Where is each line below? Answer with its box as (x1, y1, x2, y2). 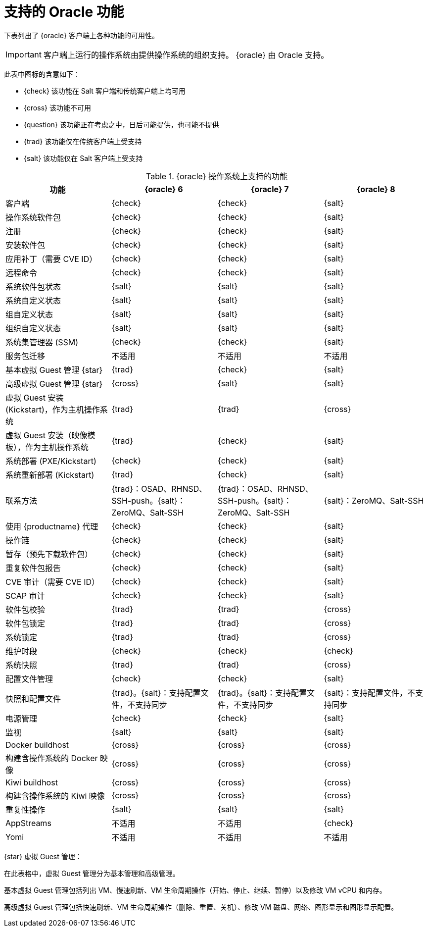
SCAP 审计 (5, 590, 45, 601)
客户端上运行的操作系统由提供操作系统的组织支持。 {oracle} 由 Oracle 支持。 (43, 50, 329, 60)
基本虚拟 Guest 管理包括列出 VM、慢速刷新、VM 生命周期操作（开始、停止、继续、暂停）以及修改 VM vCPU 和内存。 (4, 885, 386, 894)
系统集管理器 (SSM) (5, 337, 79, 347)
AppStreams (5, 818, 51, 828)
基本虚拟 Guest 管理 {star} (5, 364, 103, 375)
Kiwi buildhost (5, 777, 58, 787)
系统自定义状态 (5, 295, 61, 306)
